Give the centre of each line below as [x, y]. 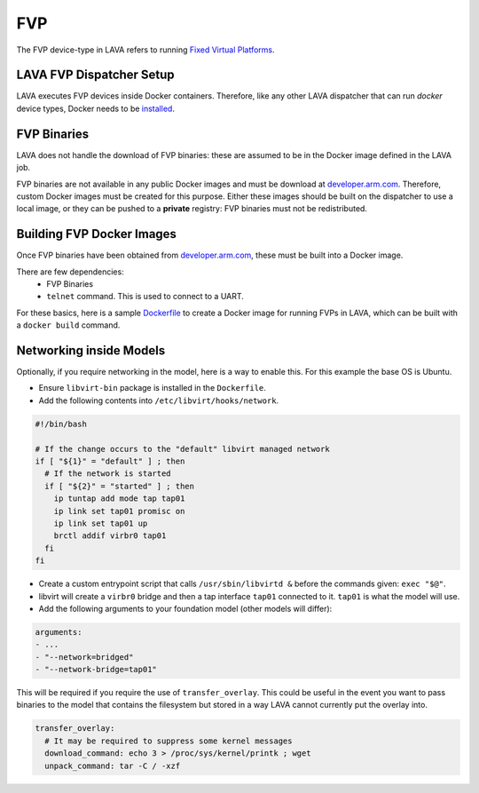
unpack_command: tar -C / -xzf [113, 765]
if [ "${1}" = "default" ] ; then [110, 461]
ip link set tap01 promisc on [119, 511]
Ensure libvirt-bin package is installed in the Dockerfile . [152, 388]
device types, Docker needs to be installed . [95, 108]
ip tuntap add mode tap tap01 [119, 499]
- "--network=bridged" [84, 657]
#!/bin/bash [61, 424]
